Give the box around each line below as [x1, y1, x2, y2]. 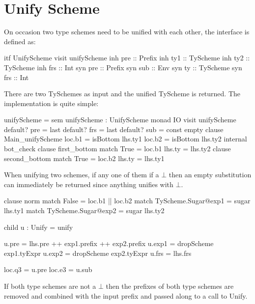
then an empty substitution [169, 169, 252, 180]
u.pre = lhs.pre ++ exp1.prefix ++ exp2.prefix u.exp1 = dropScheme [4, 238, 214, 249]
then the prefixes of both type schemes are [106, 281, 234, 291]
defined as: [4, 36, 36, 46]
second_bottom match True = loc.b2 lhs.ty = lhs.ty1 [4, 153, 165, 163]
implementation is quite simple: [4, 98, 99, 108]
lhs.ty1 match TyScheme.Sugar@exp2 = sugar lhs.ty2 [4, 205, 165, 216]
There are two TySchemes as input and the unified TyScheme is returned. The [4, 88, 241, 99]
